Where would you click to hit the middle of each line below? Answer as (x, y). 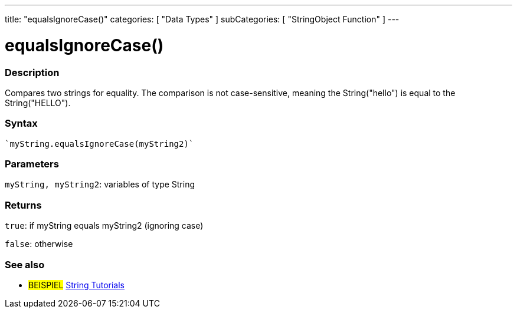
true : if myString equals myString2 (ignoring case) (104, 226)
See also (25, 264)
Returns (23, 205)
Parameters (32, 164)
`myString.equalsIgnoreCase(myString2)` (99, 144)
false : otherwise (39, 244)
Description (32, 72)
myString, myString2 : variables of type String (100, 184)
